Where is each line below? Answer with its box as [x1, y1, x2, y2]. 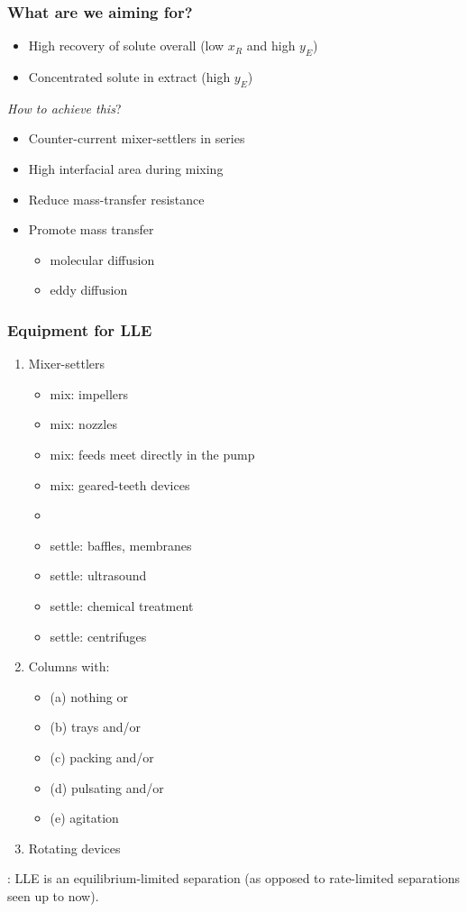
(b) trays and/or [50, 717, 142, 736]
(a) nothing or [50, 687, 128, 706]
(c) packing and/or [50, 747, 154, 766]
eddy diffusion [50, 280, 128, 299]
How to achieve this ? [7, 98, 122, 117]
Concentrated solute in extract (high [28, 68, 231, 87]
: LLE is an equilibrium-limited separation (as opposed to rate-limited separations [7, 869, 461, 888]
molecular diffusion [50, 250, 155, 269]
